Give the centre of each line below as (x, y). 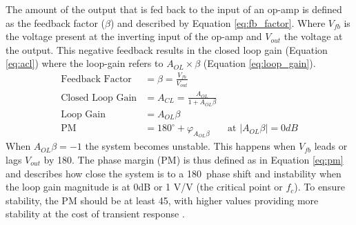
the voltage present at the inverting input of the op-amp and (134, 36)
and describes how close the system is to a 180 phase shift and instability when (174, 173)
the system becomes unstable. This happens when (190, 146)
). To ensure (319, 187)
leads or (331, 146)
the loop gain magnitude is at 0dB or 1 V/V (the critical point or (144, 187)
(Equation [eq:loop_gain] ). (259, 63)
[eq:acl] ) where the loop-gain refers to (85, 63)
